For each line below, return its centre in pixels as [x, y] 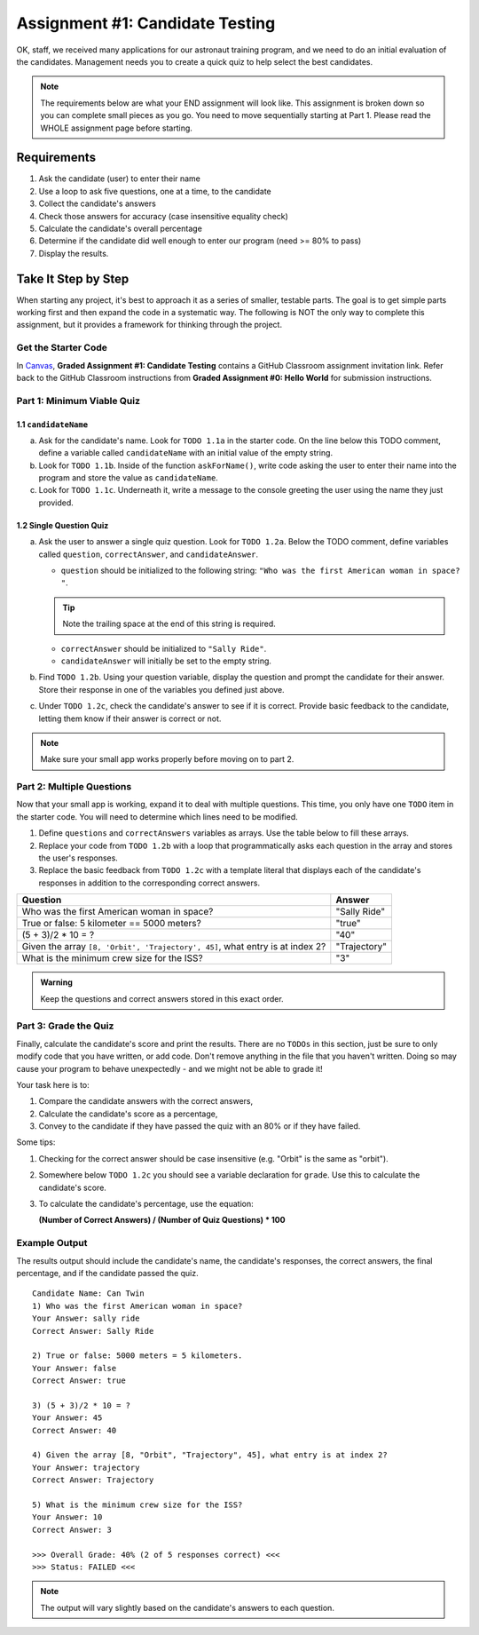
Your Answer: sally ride [86, 1318]
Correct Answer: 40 [75, 1430]
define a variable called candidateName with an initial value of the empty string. [185, 453]
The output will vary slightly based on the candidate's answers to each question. [187, 1607]
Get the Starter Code [62, 348]
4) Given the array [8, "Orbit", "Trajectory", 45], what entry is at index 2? [210, 1455]
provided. [56, 503]
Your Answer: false [75, 1368]
